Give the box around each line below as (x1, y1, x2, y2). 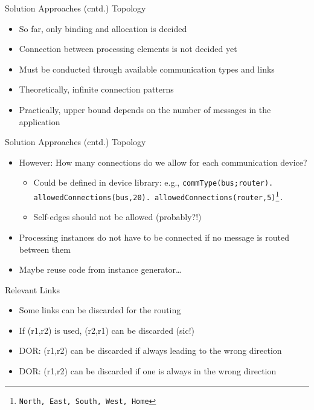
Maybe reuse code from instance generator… (19, 263, 182, 276)
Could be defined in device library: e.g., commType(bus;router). (33, 176, 274, 189)
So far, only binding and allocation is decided (19, 22, 187, 34)
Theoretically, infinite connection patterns (19, 83, 174, 96)
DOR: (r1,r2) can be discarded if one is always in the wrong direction (19, 365, 277, 377)
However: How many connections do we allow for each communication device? (19, 155, 307, 168)
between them (19, 242, 71, 255)
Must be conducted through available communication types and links (19, 62, 275, 75)
